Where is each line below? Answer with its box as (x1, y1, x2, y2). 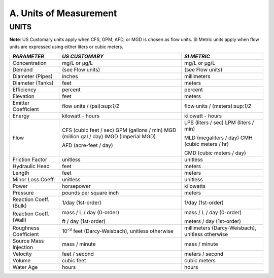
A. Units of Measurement (9, 8, 117, 19)
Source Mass (12, 237, 44, 245)
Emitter (12, 99, 30, 106)
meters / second (184, 251, 224, 258)
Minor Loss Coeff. (12, 176, 55, 183)
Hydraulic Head (12, 163, 50, 170)
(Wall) (12, 217, 27, 224)
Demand (12, 66, 33, 73)
